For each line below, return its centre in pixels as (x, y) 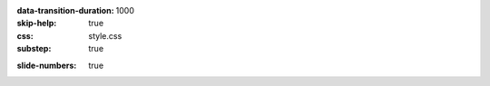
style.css (105, 35)
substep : (34, 49)
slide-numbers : (47, 65)
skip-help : (37, 24)
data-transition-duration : (65, 10)
